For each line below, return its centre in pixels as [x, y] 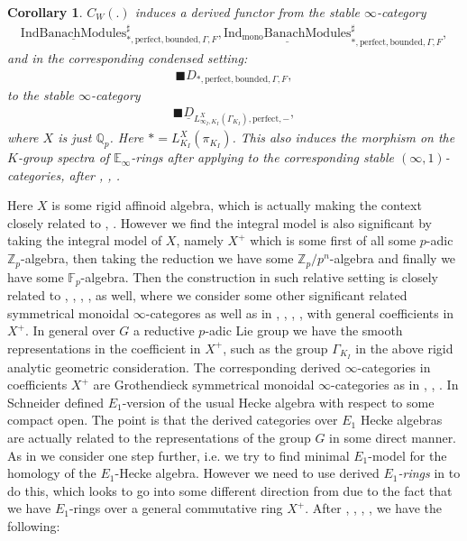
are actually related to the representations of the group [159, 437]
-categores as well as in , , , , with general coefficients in [300, 312]
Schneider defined [56, 402]
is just [75, 138]
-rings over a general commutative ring [176, 508]
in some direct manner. [393, 437]
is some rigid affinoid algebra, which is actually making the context [237, 205]
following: [34, 525]
